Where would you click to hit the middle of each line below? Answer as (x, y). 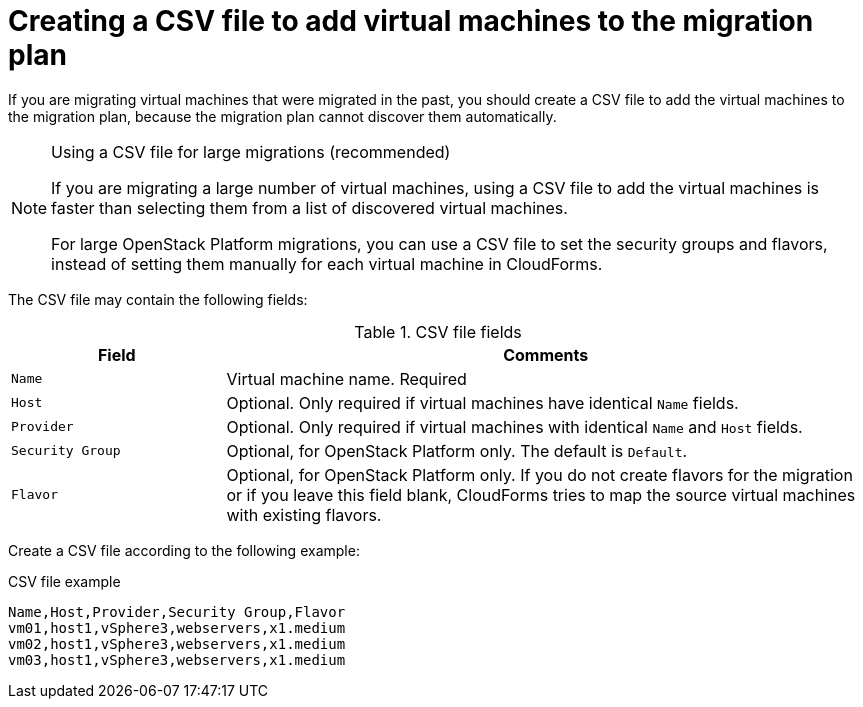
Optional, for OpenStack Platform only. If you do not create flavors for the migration (539, 474)
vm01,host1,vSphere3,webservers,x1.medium (177, 627)
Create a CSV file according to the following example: (184, 550)
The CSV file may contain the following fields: (158, 299)
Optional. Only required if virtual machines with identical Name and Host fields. (514, 426)
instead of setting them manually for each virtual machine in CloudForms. (327, 263)
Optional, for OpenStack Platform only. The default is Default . (457, 450)
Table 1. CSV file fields (438, 331)
